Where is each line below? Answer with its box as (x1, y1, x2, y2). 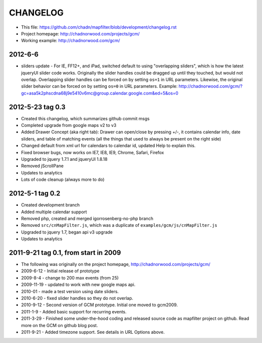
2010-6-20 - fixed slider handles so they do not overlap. (21, 295, 133, 301)
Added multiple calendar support (21, 209, 87, 215)
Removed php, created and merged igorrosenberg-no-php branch (21, 216, 154, 221)
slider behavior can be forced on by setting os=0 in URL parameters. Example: (21, 83, 178, 89)
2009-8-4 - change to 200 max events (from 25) (21, 275, 119, 281)
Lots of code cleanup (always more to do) (21, 177, 105, 183)
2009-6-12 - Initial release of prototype (21, 268, 99, 274)
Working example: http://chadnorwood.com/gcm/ (21, 38, 120, 44)
